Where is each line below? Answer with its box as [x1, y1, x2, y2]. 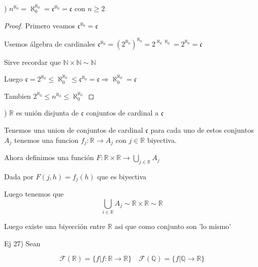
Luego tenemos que [4, 188, 64, 199]
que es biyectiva [97, 171, 147, 181]
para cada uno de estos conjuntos [150, 125, 254, 135]
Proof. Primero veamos [4, 20, 75, 30]
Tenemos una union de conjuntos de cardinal [4, 125, 143, 135]
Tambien [4, 90, 31, 101]
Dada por [4, 171, 34, 181]
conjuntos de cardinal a [86, 107, 159, 118]
